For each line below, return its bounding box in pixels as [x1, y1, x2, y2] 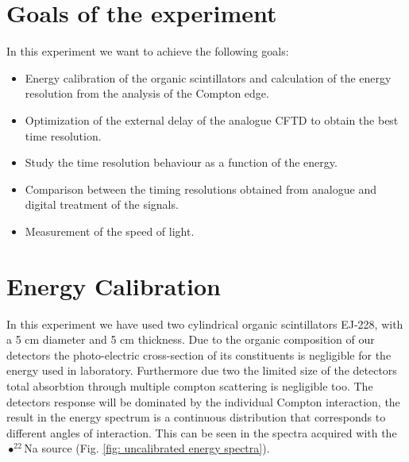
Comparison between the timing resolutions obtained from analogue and [25, 180, 376, 197]
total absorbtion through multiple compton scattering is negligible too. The [6, 377, 373, 394]
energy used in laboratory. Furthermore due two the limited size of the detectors [6, 362, 397, 379]
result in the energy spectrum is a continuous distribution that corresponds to [6, 409, 386, 425]
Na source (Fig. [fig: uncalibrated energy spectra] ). [24, 440, 270, 456]
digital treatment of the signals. [25, 196, 179, 213]
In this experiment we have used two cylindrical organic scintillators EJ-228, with [6, 315, 403, 332]
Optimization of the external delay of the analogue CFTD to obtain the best [25, 111, 399, 128]
